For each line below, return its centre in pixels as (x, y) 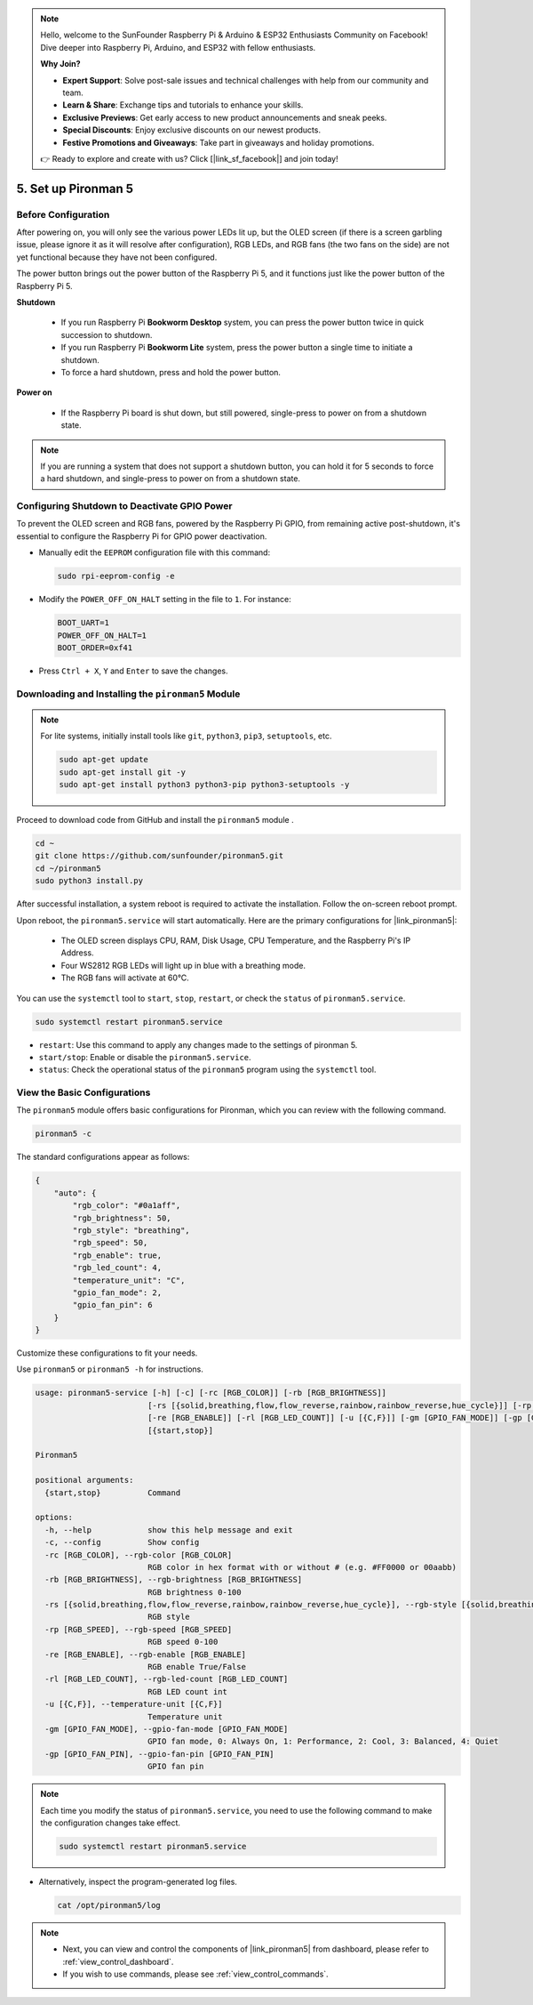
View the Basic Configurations (84, 1092)
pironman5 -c (64, 1134)
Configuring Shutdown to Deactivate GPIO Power (124, 506)
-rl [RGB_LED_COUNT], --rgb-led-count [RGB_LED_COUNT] (167, 1679)
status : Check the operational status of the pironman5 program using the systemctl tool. (207, 1070)
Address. (77, 953)
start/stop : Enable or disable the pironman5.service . (145, 1057)
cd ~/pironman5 (68, 868)
